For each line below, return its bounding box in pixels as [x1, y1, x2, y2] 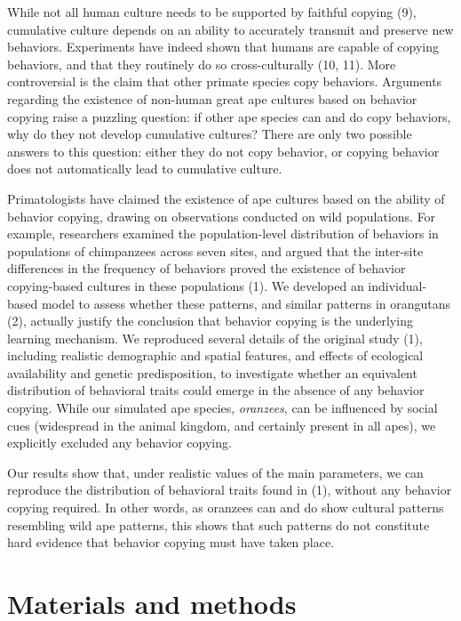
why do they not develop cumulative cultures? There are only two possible [7, 125, 412, 143]
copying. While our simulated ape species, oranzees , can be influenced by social [7, 399, 438, 417]
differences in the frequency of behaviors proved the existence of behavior [7, 259, 406, 278]
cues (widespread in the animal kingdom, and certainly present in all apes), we [7, 415, 436, 434]
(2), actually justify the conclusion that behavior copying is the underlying [7, 311, 413, 330]
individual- [368, 276, 427, 294]
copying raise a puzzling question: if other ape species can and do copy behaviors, [7, 107, 451, 125]
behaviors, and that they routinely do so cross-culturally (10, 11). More [7, 54, 396, 73]
